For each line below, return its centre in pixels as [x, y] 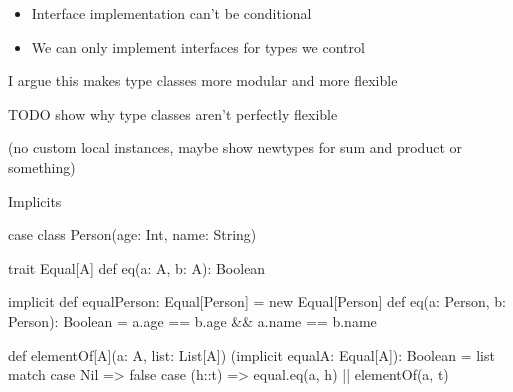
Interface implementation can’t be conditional [171, 13]
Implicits [35, 200]
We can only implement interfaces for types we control [198, 46]
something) [42, 166]
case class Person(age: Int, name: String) [132, 234]
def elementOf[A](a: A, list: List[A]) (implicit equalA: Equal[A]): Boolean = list [251, 354]
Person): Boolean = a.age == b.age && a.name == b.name [192, 320]
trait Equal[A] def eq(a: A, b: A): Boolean [137, 267]
